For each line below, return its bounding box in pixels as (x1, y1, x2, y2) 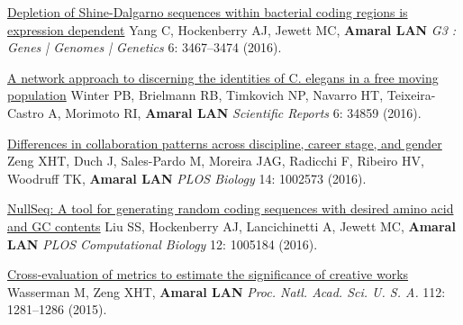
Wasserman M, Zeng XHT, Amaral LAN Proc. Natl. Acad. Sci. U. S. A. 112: (7, 282, 446, 301)
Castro (7, 103, 44, 122)
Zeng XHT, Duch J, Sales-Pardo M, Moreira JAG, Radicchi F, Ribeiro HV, (7, 151, 424, 170)
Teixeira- (386, 86, 436, 104)
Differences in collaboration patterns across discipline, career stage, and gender (7, 133, 442, 152)
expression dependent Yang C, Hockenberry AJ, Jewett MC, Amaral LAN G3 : (7, 20, 457, 39)
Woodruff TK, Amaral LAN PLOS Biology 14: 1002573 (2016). (7, 168, 367, 187)
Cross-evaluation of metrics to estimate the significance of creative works (7, 265, 409, 284)
